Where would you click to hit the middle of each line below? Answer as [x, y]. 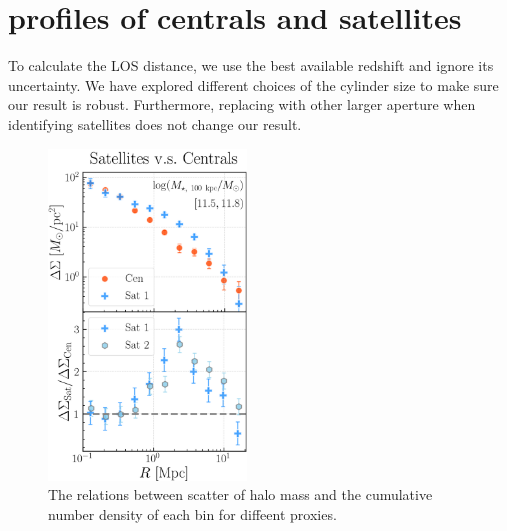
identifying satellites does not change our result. [155, 123]
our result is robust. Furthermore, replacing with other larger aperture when [242, 104]
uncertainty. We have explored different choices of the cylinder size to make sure [253, 84]
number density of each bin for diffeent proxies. [192, 514]
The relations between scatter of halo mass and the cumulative [240, 494]
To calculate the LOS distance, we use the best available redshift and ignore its [251, 65]
